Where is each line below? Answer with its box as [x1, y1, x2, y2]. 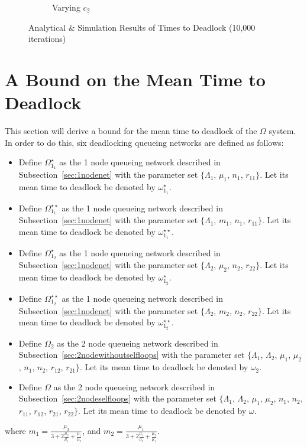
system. [269, 125, 296, 137]
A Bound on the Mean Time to [5, 67, 266, 91]
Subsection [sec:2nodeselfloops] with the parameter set [18, 392, 216, 404]
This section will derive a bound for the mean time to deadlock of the [5, 125, 257, 137]
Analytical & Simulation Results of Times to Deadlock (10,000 [28, 21, 256, 33]
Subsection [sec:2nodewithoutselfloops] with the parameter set [18, 348, 245, 361]
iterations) [28, 32, 66, 45]
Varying [52, 1, 80, 13]
